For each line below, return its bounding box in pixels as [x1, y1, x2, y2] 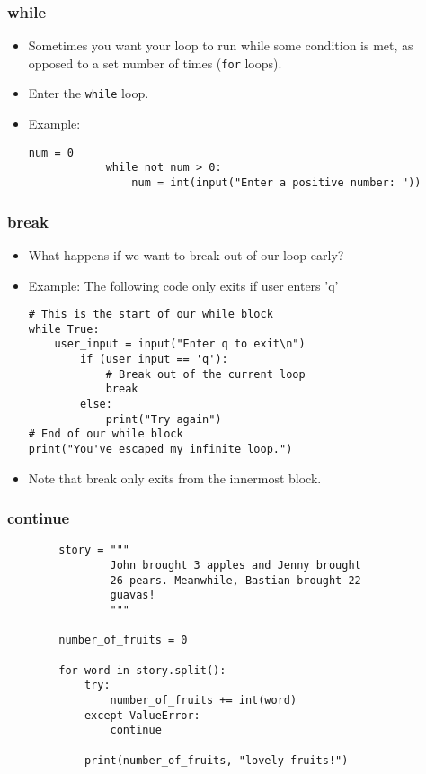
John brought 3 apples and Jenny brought [110, 559, 361, 572]
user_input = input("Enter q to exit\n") [54, 337, 306, 351]
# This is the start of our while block [28, 308, 273, 321]
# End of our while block [28, 427, 183, 441]
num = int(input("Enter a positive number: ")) [131, 176, 422, 190]
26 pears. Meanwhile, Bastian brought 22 [110, 573, 361, 587]
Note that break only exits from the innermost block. [28, 468, 322, 487]
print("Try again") [105, 412, 222, 426]
